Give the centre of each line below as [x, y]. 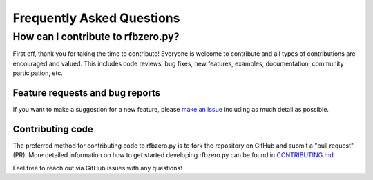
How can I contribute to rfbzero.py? [96, 37]
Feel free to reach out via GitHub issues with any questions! [97, 168]
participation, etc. [38, 73]
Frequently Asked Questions [96, 18]
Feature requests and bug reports [87, 93]
